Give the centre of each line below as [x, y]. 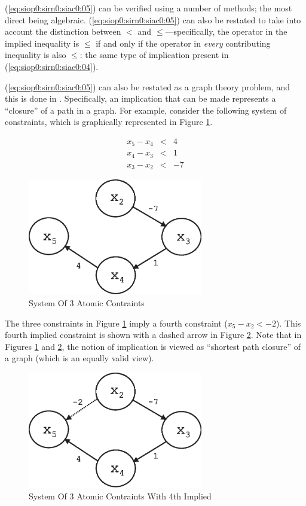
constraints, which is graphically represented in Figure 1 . [109, 122]
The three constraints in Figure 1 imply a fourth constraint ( [116, 323]
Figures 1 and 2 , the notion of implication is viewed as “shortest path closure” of [153, 346]
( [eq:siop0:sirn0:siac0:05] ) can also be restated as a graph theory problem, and [148, 86]
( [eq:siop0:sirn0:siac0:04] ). [52, 66]
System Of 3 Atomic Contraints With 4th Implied [120, 496]
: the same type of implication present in [154, 55]
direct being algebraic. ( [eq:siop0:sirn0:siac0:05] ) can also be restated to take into [153, 19]
